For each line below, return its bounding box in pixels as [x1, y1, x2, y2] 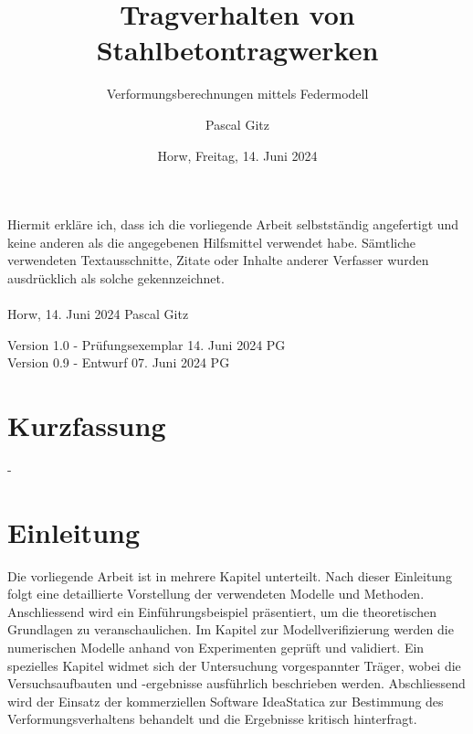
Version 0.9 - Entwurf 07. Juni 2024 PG [7, 353, 230, 372]
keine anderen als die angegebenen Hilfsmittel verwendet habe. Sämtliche [7, 232, 416, 251]
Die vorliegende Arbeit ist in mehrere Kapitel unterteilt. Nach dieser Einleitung [7, 566, 452, 585]
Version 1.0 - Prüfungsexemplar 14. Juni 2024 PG [7, 335, 286, 354]
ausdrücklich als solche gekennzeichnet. [7, 268, 225, 287]
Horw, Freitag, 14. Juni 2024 [157, 145, 318, 165]
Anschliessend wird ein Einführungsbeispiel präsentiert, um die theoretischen [7, 601, 436, 621]
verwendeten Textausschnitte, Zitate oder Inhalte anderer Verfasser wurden [7, 250, 429, 270]
